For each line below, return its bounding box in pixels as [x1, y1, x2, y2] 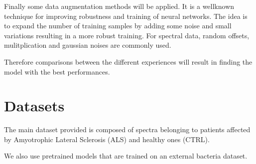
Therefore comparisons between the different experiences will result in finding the [4, 56, 253, 67]
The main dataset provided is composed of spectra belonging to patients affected [4, 124, 251, 135]
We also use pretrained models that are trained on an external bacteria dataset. [4, 151, 248, 161]
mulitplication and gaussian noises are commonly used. [4, 40, 171, 50]
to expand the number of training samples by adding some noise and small [4, 20, 232, 31]
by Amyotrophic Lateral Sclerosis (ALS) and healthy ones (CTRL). [4, 134, 210, 144]
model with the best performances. [4, 66, 110, 77]
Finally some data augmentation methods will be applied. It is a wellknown [4, 1, 235, 11]
